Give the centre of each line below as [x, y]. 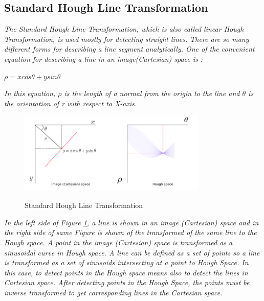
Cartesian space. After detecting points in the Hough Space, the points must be [127, 282]
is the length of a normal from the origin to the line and [152, 93]
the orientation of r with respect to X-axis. [71, 103]
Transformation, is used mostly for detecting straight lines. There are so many [127, 39]
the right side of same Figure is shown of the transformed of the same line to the [130, 232]
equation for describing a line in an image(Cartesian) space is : [104, 59]
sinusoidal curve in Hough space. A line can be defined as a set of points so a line [132, 252]
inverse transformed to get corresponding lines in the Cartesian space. [113, 292]
